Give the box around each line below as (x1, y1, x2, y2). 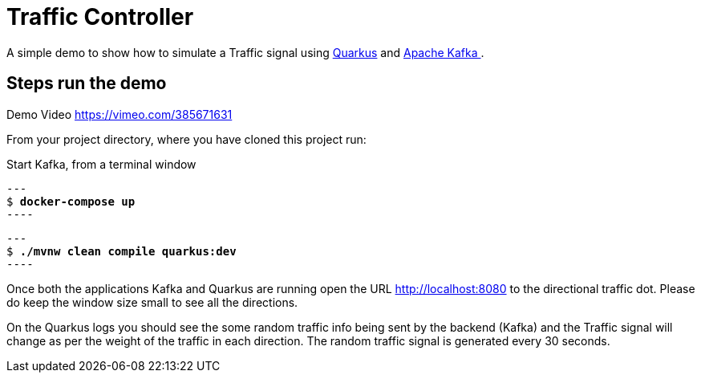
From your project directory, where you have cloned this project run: (6, 132, 367, 146)
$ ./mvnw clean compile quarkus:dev (6, 244, 237, 258)
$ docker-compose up (6, 194, 136, 208)
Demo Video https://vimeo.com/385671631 (6, 107, 233, 121)
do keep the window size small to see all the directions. (6, 295, 298, 309)
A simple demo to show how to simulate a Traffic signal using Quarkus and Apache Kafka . (6, 45, 484, 59)
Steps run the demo (6, 73, 167, 94)
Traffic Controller (6, 3, 194, 31)
